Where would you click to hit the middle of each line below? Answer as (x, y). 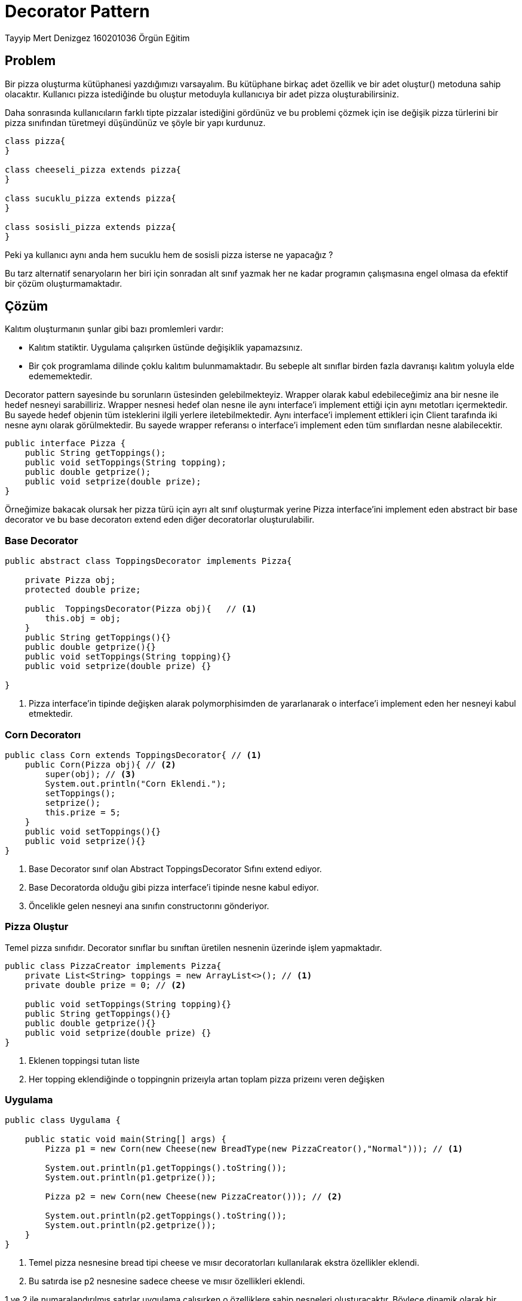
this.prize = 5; (83, 812)
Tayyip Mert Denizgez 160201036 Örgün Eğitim (97, 38)
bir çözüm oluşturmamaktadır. (64, 283)
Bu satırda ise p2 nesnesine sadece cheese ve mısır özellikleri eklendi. (167, 1281)
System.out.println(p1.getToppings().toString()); (166, 1168)
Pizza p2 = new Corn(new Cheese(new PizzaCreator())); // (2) (194, 1197)
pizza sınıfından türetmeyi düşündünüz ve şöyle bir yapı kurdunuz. (135, 122)
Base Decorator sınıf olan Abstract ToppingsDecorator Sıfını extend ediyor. (175, 869)
